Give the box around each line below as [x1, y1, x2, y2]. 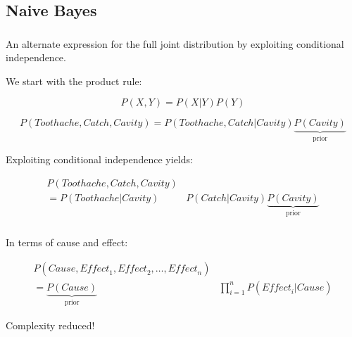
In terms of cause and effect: [6, 234, 128, 249]
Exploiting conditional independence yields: [6, 151, 193, 166]
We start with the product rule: [6, 73, 142, 88]
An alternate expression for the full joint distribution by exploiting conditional [6, 36, 344, 51]
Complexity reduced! [6, 318, 95, 333]
